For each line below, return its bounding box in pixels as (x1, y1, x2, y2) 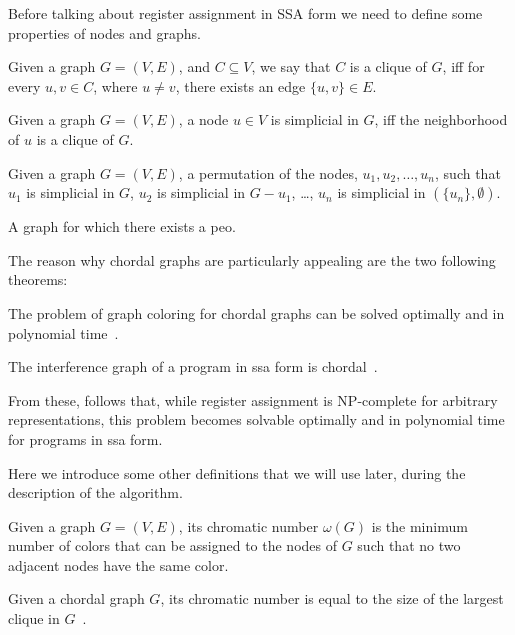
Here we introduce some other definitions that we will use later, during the (8, 462, 466, 483)
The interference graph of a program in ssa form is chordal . (8, 356, 378, 377)
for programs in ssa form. (8, 428, 163, 449)
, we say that (251, 56, 331, 77)
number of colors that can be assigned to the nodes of (8, 535, 337, 556)
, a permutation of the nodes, (178, 162, 358, 183)
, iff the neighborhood (374, 109, 508, 130)
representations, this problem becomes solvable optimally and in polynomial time (8, 409, 505, 430)
